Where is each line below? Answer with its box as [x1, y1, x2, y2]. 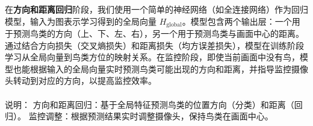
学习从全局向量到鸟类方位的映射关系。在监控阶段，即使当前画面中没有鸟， [5, 51, 300, 63]
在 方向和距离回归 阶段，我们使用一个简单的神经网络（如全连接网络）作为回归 [5, 3, 308, 15]
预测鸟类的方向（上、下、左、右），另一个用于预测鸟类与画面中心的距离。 [13, 27, 304, 40]
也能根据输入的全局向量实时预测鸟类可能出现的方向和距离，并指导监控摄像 [13, 62, 308, 75]
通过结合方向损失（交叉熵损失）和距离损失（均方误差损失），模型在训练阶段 [5, 39, 304, 51]
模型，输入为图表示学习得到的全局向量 [5, 14, 156, 27]
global [166, 22, 182, 28]
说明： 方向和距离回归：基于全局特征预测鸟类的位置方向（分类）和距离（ [5, 98, 294, 110]
